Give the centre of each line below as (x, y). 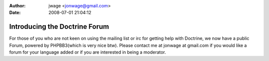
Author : (17, 6)
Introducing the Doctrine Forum (59, 27)
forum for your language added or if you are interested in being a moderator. (88, 52)
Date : (15, 13)
